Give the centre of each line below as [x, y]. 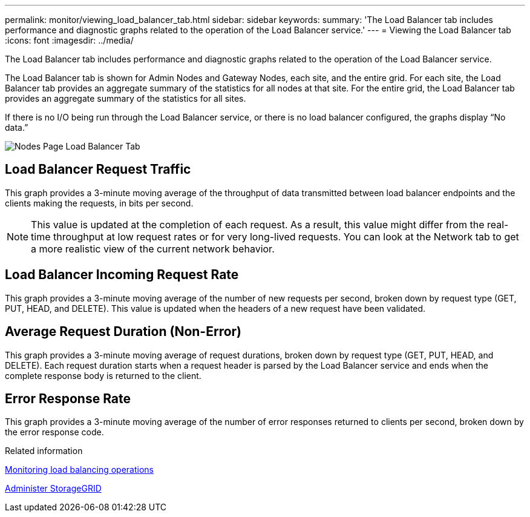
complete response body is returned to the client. [103, 375]
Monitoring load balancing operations [79, 470]
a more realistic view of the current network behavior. [153, 249]
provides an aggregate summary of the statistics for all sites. [126, 98]
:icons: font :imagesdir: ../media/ [69, 40]
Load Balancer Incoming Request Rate [122, 275]
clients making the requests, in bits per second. [99, 203]
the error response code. [54, 432]
